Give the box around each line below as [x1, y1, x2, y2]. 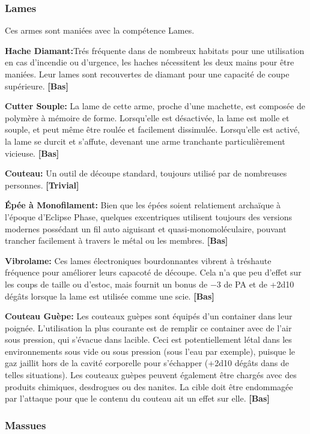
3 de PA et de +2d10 [216, 277, 294, 290]
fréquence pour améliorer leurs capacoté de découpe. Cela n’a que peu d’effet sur [5, 266, 302, 279]
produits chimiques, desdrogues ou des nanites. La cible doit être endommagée [5, 380, 293, 393]
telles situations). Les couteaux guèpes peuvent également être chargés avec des [5, 369, 297, 381]
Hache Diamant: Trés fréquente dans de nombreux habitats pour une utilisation [5, 44, 305, 56]
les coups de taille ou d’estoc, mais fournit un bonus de [5, 277, 208, 290]
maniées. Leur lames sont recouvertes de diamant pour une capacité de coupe [5, 68, 290, 80]
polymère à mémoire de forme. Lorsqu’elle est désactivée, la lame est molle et [5, 111, 290, 124]
